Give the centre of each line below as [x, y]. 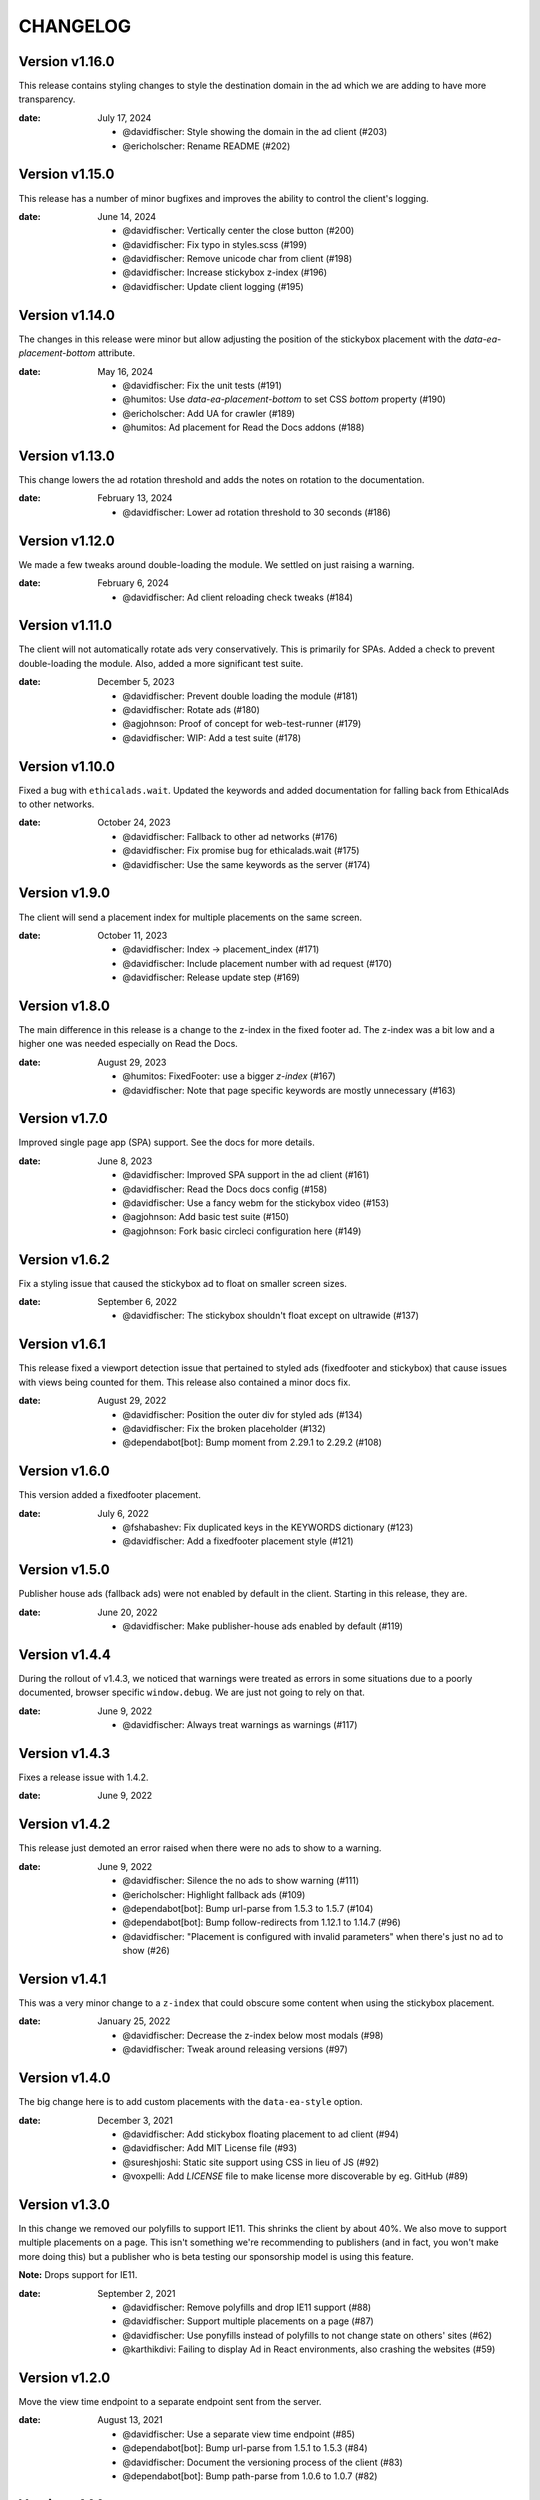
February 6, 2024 [133, 583]
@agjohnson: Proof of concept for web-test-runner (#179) [242, 724]
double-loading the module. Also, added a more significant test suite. [161, 663]
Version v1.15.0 [66, 174]
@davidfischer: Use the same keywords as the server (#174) [246, 864]
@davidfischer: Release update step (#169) [211, 977]
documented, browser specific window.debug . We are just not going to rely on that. [191, 1692]
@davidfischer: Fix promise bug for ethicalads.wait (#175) [241, 851]
